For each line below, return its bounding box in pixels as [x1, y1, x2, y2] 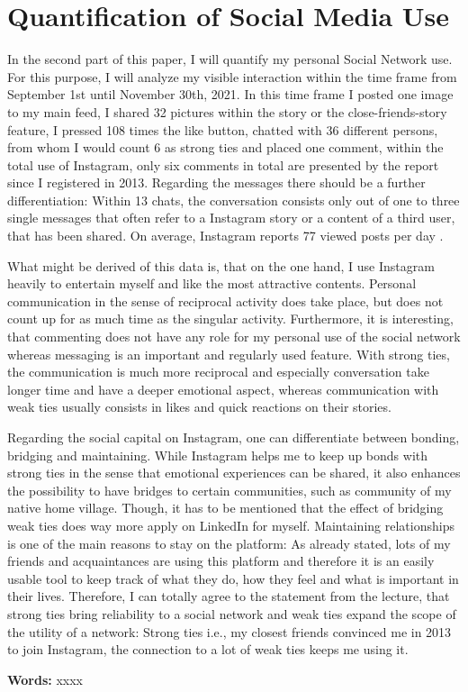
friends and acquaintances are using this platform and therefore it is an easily [7, 551, 435, 570]
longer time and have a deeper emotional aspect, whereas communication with [7, 379, 439, 398]
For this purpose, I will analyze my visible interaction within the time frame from [7, 67, 457, 86]
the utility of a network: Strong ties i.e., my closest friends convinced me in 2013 [7, 622, 452, 641]
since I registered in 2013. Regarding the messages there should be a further [7, 173, 426, 192]
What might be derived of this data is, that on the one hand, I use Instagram [7, 256, 435, 275]
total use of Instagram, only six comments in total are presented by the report [7, 155, 439, 174]
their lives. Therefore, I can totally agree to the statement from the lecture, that [7, 587, 450, 605]
